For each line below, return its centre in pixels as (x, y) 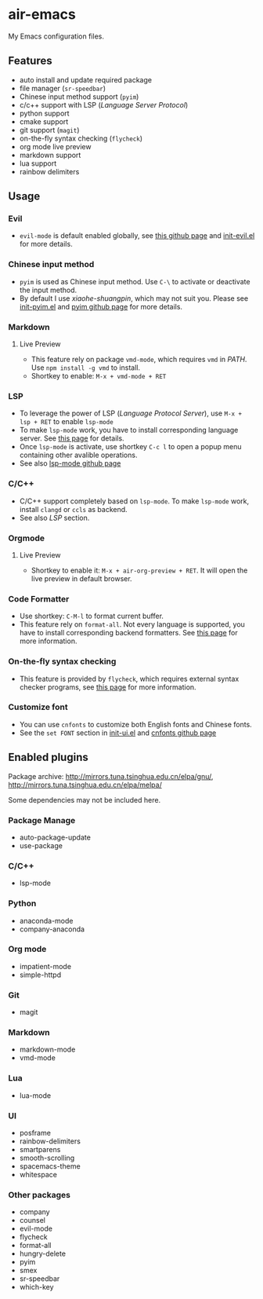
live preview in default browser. (81, 578)
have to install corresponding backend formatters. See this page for (128, 633)
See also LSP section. (54, 518)
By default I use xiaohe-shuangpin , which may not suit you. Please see (134, 298)
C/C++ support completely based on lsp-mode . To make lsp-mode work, (134, 501)
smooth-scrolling (47, 1158)
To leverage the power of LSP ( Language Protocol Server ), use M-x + (131, 413)
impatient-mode (45, 966)
